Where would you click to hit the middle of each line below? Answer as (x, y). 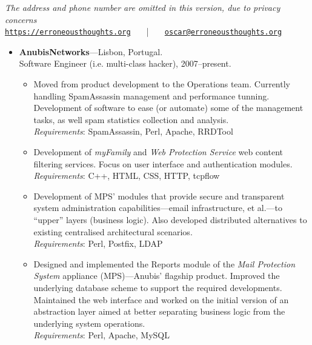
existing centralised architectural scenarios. (113, 231)
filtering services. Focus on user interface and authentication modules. (163, 163)
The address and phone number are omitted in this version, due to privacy (143, 7)
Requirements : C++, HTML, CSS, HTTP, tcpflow (127, 176)
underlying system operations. (89, 323)
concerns (21, 19)
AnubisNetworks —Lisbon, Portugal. (91, 51)
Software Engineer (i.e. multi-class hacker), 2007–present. (125, 63)
